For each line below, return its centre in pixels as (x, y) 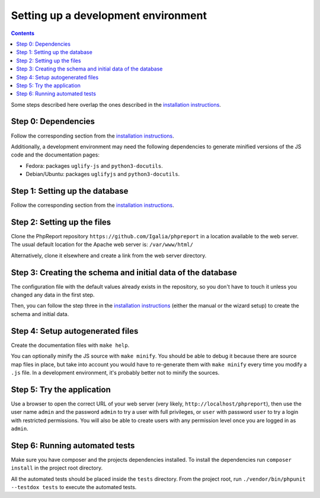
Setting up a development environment (109, 15)
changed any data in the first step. (53, 295)
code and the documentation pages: (55, 155)
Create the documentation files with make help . (70, 345)
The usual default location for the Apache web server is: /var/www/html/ (102, 245)
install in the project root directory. (57, 468)
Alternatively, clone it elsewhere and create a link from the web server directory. (109, 256)
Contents (23, 33)
